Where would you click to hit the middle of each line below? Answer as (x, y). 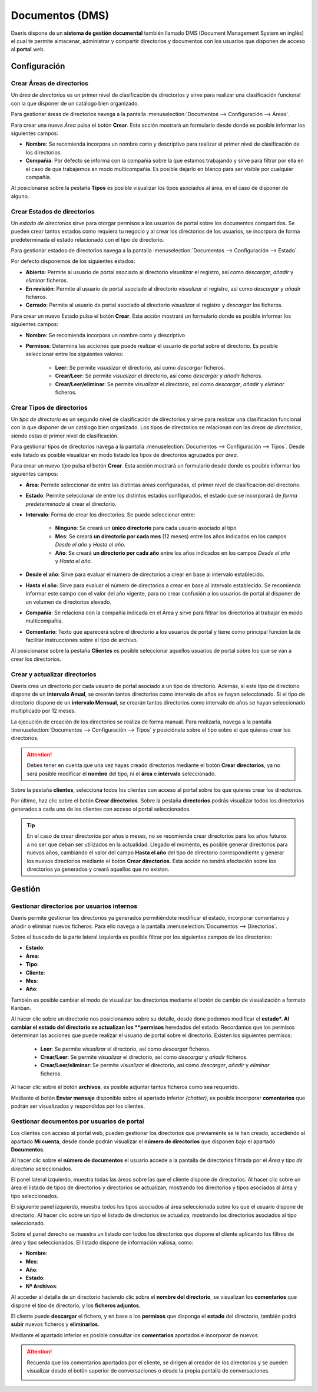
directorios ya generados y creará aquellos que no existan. (98, 869)
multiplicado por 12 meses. (44, 711)
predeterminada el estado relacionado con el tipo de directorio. (87, 239)
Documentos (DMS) (60, 15)
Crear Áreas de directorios (49, 84)
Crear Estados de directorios (53, 211)
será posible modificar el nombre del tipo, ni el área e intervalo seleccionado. (121, 774)
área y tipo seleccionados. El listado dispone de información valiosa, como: (102, 1242)
